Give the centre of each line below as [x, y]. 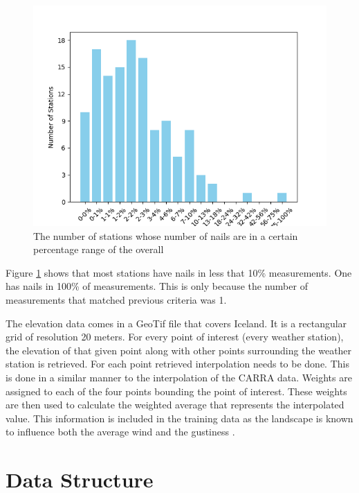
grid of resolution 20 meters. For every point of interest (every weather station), [175, 337]
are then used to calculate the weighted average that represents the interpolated [175, 405]
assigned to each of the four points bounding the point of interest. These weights [176, 391]
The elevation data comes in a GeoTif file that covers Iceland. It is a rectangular [176, 323]
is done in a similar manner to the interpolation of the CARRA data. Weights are [179, 377]
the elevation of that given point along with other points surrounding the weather [179, 350]
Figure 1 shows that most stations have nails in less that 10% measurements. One [179, 272]
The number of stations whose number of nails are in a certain [166, 235]
